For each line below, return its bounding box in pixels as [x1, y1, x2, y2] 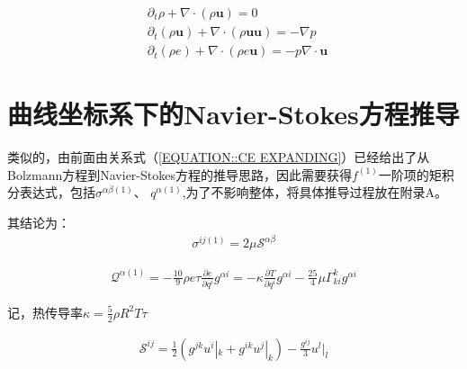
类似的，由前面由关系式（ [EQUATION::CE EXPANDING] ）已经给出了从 [7, 148, 430, 166]
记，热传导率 [7, 302, 83, 321]
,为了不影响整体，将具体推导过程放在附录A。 [182, 183, 448, 202]
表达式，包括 [19, 183, 95, 202]
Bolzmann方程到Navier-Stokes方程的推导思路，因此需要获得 [7, 165, 352, 184]
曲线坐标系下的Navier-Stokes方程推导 [7, 95, 460, 132]
